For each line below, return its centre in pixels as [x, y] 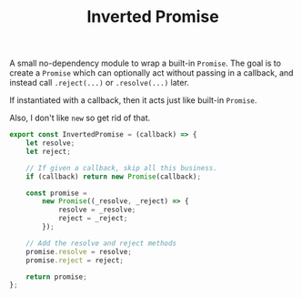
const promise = [57, 193]
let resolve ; [50, 143]
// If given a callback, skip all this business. [122, 168]
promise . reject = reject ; [75, 260]
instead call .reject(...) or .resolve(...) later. [99, 83]
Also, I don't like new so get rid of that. [80, 118]
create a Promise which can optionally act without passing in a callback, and [151, 73]
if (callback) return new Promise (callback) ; [114, 176]
